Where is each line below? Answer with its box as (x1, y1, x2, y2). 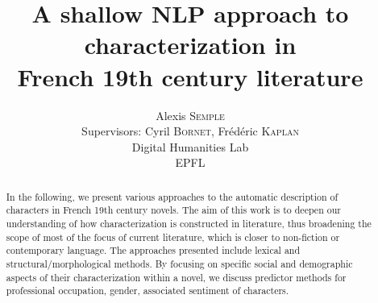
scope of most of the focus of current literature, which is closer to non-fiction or (6, 230, 340, 243)
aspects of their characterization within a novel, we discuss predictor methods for (6, 270, 347, 284)
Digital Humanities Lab (131, 138, 249, 155)
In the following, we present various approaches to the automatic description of (6, 189, 339, 203)
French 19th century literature (17, 60, 363, 93)
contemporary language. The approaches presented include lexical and (6, 243, 301, 257)
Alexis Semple (156, 106, 225, 123)
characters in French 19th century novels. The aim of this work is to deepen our (6, 203, 341, 217)
